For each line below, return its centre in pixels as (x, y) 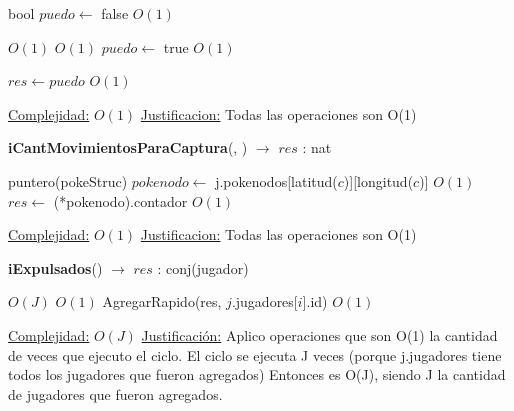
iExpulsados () (55, 267)
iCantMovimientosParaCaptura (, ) (128, 147)
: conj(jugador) (203, 267)
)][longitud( (378, 180)
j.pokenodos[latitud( (276, 180)
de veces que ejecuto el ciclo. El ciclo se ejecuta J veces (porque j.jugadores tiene (255, 354)
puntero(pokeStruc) (68, 180)
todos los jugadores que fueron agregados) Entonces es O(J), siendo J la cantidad (257, 374)
